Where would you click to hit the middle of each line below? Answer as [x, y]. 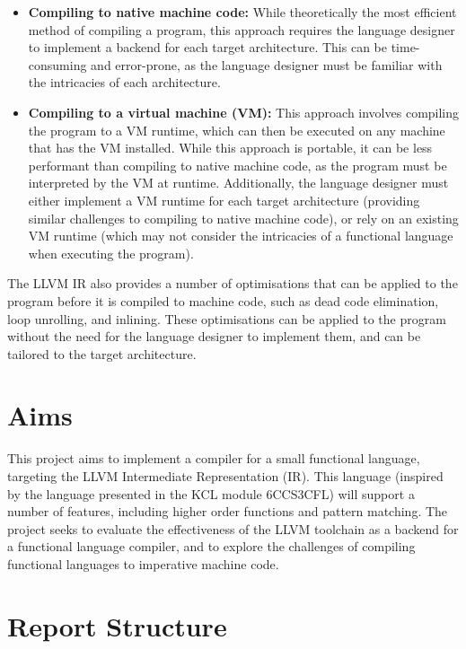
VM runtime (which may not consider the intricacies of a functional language [241, 236]
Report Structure [117, 625]
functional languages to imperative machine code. [143, 563]
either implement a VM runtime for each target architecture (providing [224, 200]
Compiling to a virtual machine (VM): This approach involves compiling [244, 112]
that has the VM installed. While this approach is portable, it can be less [230, 148]
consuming [57, 64]
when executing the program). [111, 253]
